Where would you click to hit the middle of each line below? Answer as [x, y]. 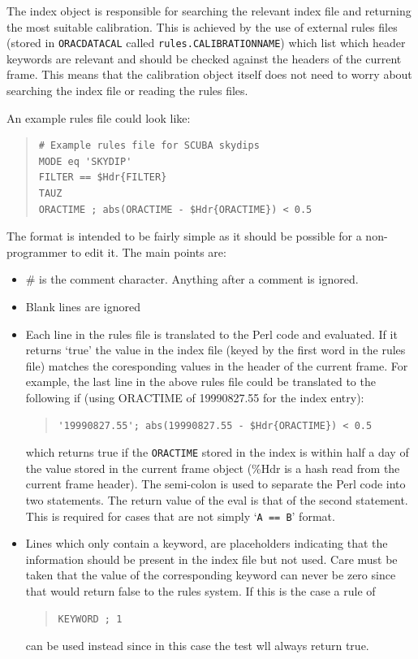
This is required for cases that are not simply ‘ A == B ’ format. [180, 516]
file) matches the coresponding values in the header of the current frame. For [217, 365]
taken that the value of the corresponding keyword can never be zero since [211, 575]
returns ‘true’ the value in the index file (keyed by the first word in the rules [215, 350]
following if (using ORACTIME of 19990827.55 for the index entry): [195, 397]
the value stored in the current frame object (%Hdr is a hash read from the [213, 468]
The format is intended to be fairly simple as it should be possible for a [184, 236]
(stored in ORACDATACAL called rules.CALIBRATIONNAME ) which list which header [206, 43]
